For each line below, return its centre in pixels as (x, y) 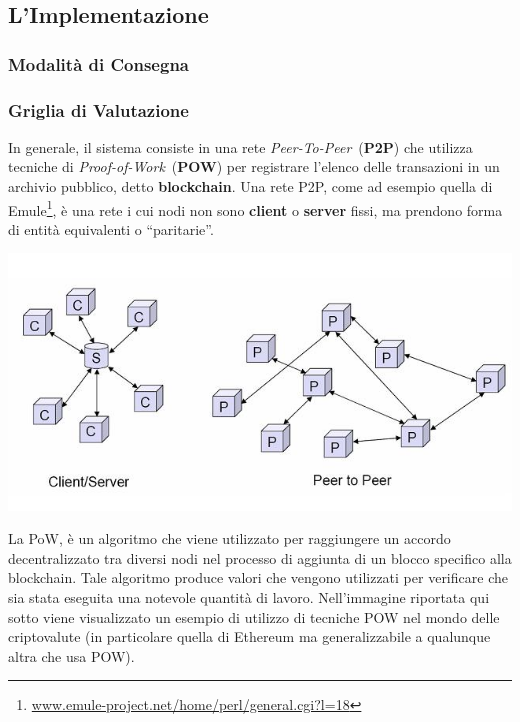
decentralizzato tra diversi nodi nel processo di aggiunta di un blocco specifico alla (260, 557)
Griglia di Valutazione (98, 109)
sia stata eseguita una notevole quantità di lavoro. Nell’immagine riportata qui (249, 596)
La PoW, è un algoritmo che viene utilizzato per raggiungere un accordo (229, 538)
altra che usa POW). (71, 655)
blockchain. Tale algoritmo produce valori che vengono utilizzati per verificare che (258, 577)
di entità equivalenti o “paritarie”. (111, 228)
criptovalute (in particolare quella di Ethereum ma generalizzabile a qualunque (249, 636)
